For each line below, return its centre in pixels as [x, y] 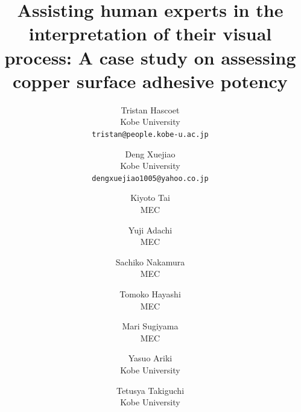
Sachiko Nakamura [150, 261]
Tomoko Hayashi [150, 293]
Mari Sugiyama [150, 326]
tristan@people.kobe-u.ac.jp [150, 134]
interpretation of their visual [150, 33]
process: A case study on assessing [150, 57]
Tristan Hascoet [150, 109]
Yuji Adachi [150, 230]
